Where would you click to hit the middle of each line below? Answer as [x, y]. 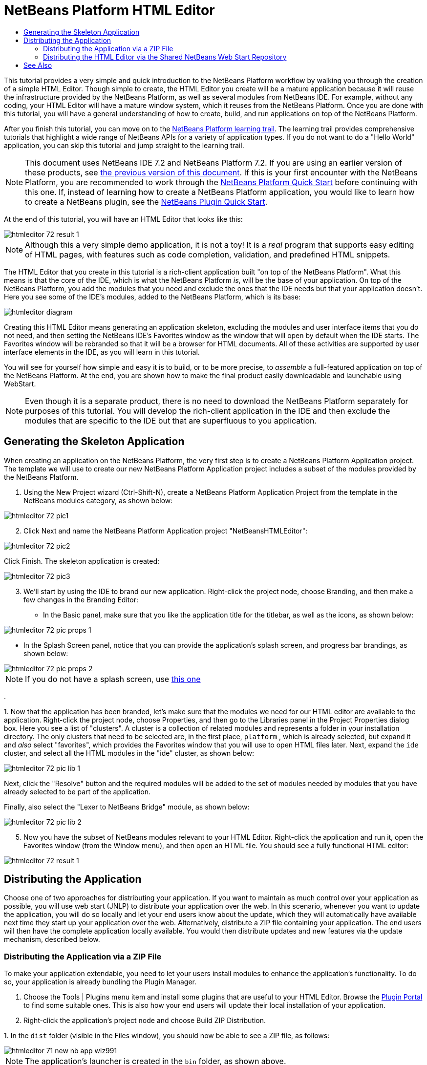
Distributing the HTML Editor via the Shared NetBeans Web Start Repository [165, 57]
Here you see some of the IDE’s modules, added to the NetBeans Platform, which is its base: [152, 297]
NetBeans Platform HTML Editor [109, 10]
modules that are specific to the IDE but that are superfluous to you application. [171, 420]
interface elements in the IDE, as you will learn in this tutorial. [102, 352]
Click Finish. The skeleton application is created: [82, 561]
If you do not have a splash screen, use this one [113, 679]
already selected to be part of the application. [77, 791]
